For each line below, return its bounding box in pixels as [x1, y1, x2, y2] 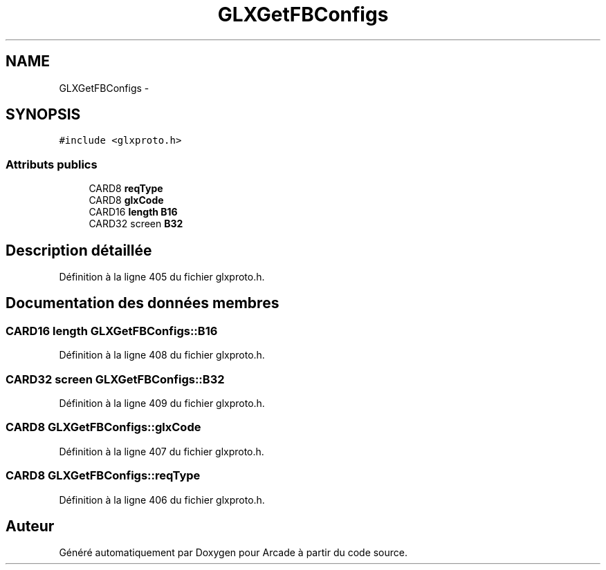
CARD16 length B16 [89, 206, 178, 218]
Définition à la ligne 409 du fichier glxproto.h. [59, 397, 265, 409]
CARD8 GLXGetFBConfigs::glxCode [6, 420, 201, 435]
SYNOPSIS [6, 106, 81, 124]
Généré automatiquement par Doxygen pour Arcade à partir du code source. [59, 547, 408, 559]
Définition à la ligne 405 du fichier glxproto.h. [59, 271, 265, 283]
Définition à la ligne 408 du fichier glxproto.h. [59, 349, 265, 361]
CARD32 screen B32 [89, 218, 183, 230]
